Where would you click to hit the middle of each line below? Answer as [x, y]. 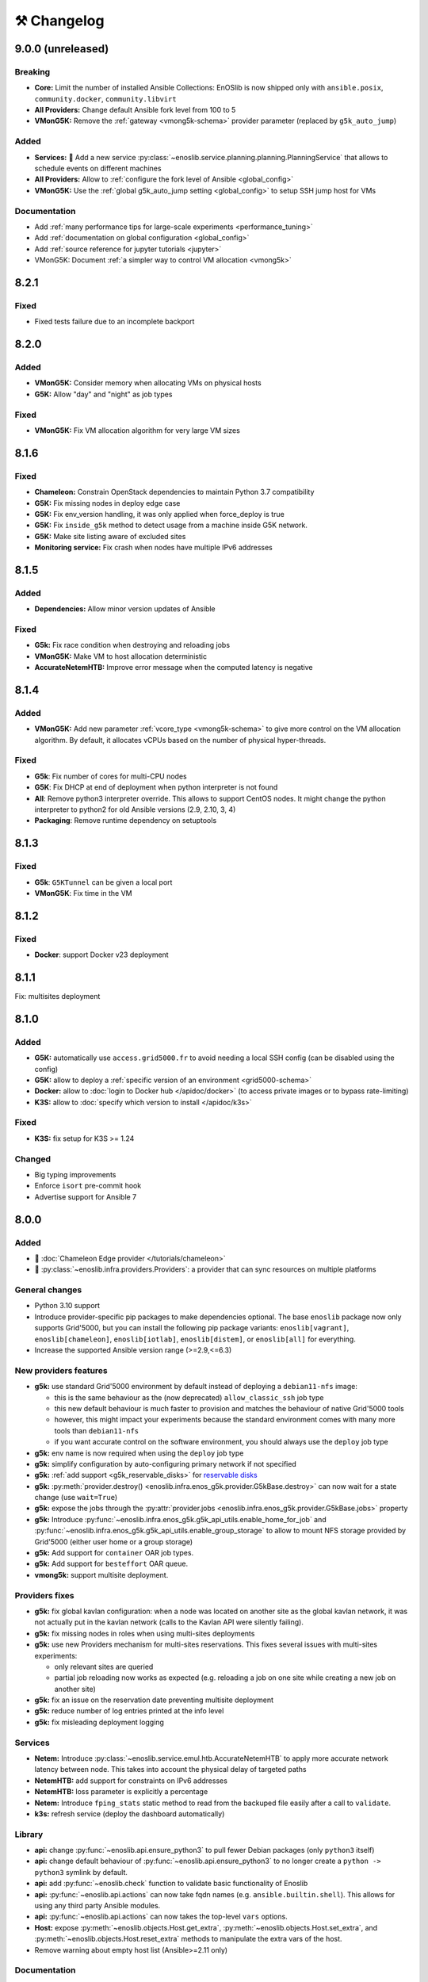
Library [29, 1834]
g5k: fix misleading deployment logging [99, 1722]
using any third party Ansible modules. [97, 1906]
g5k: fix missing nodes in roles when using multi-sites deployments [145, 1633]
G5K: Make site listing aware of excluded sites [110, 536]
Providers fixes [44, 1595]
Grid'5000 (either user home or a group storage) [114, 1541]
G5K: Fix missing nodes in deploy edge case [107, 503]
